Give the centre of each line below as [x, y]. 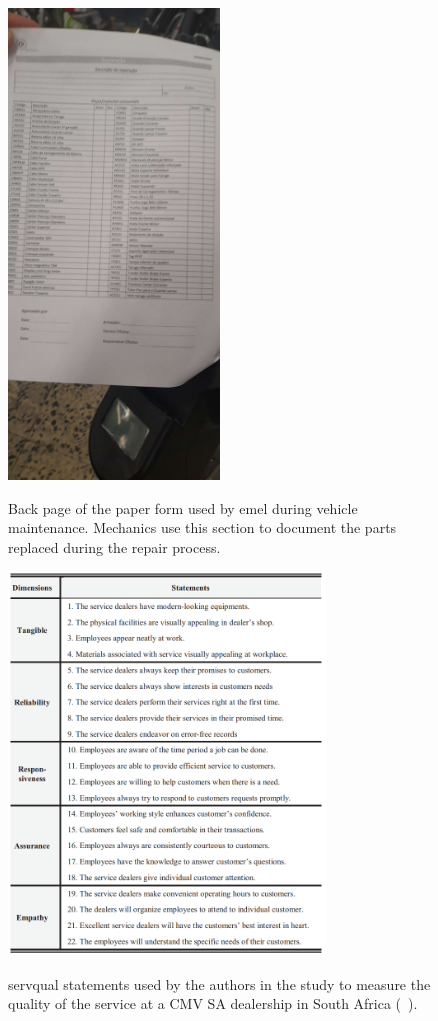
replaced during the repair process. [114, 546]
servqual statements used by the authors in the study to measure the [219, 983]
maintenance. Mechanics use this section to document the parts [202, 527]
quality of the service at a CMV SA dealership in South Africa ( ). [213, 1003]
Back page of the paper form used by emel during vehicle [183, 507]
